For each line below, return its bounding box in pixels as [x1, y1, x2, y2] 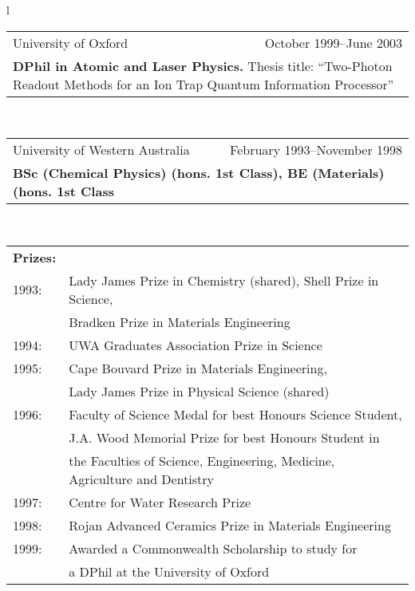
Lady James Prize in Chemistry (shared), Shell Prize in [69, 270, 379, 290]
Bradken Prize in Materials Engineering [69, 312, 290, 331]
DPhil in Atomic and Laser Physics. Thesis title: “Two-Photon [13, 56, 393, 75]
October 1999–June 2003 [264, 33, 402, 52]
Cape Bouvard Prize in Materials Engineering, [69, 358, 327, 377]
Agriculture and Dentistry [69, 469, 215, 488]
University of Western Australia [13, 140, 190, 160]
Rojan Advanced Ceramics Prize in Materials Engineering [69, 515, 391, 534]
